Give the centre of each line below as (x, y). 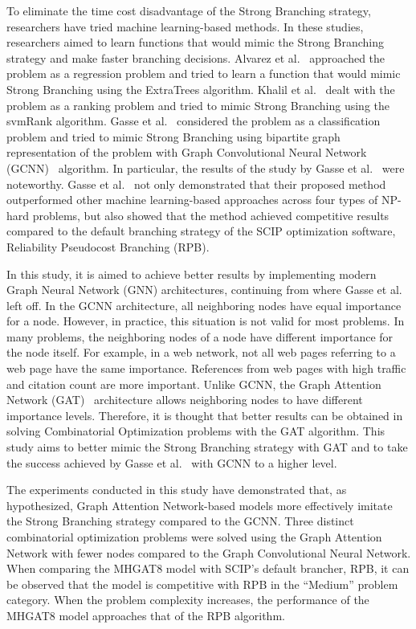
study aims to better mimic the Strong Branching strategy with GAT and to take (207, 447)
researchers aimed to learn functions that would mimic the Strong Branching (196, 42)
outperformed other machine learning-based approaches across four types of (192, 200)
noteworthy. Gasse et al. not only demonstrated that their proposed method (196, 184)
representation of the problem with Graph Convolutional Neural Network (187, 152)
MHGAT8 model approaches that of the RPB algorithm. (146, 615)
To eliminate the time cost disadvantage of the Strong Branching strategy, (189, 10)
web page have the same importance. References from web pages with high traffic (206, 368)
